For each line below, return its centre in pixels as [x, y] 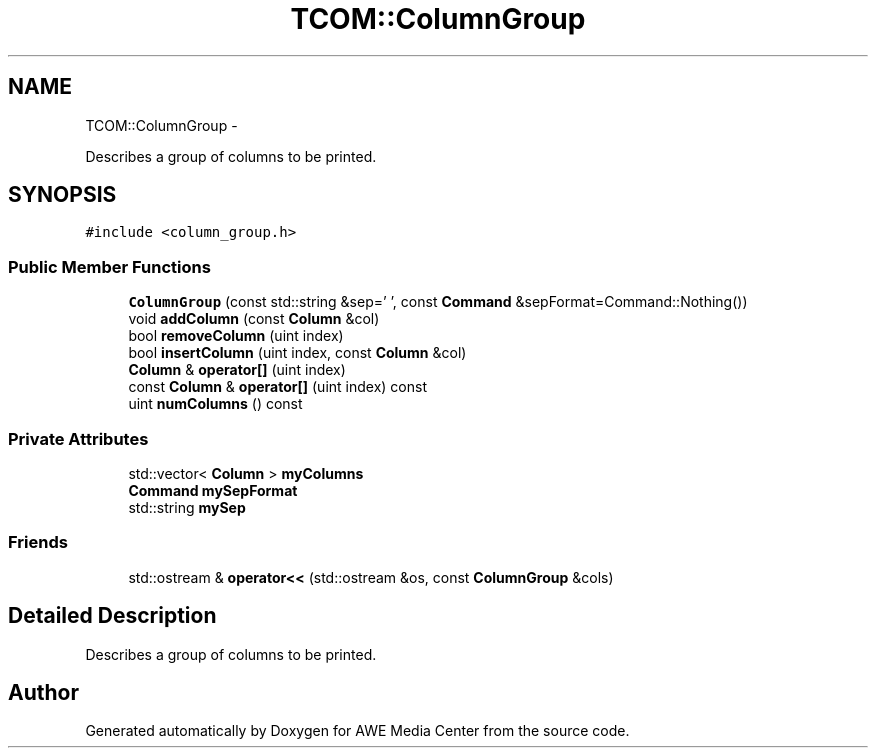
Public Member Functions [109, 266]
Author [43, 692]
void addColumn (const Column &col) [254, 319]
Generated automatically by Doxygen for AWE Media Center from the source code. [357, 731]
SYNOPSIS [62, 195]
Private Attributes [78, 438]
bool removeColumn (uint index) [236, 336]
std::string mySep [187, 507]
